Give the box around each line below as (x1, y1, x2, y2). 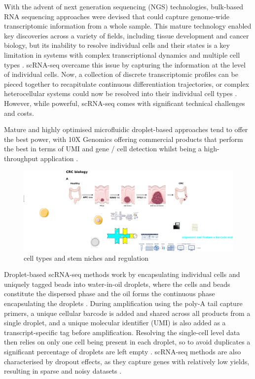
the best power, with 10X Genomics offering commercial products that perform (4, 134, 243, 144)
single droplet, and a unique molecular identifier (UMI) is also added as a (4, 317, 226, 328)
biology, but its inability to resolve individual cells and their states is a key (4, 40, 230, 50)
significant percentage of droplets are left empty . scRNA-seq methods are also (4, 346, 241, 356)
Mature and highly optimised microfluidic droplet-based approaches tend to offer (4, 124, 248, 135)
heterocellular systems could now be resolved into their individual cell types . (4, 88, 237, 99)
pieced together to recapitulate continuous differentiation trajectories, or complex (4, 78, 249, 89)
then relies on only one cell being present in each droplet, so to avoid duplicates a (4, 337, 251, 347)
